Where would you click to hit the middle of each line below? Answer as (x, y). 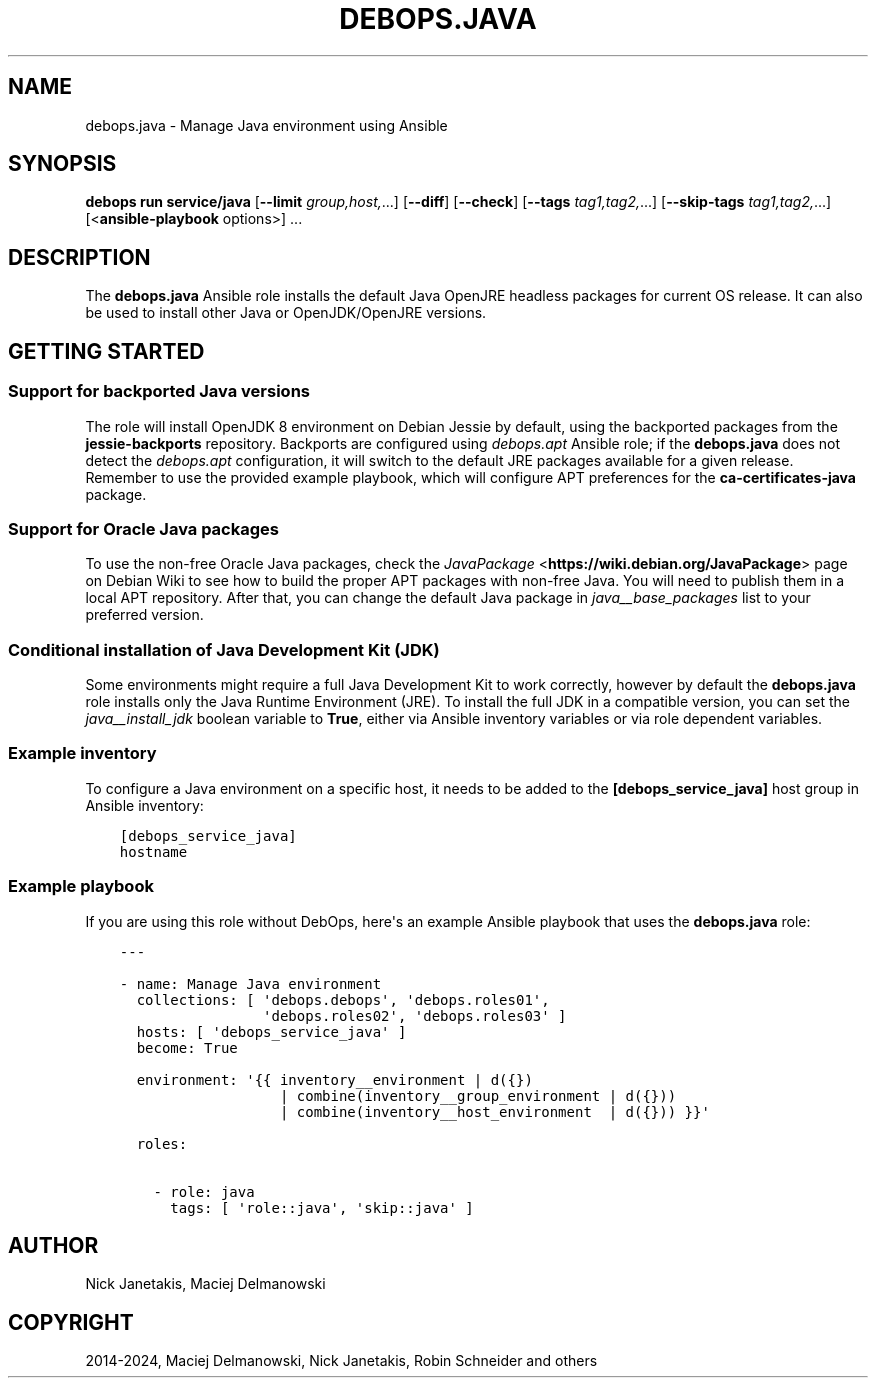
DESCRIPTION (79, 257)
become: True (187, 1047)
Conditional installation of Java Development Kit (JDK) (224, 649)
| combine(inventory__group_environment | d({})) (478, 1095)
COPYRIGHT (71, 1322)
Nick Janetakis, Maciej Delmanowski (205, 1284)
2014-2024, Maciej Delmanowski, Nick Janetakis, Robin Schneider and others (341, 1361)
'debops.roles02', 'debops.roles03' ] (415, 1015)
